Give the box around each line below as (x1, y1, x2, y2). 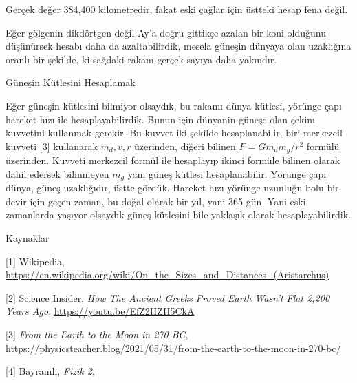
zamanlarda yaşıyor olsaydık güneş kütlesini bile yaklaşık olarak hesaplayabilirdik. (6, 207, 351, 222)
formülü (306, 138, 340, 153)
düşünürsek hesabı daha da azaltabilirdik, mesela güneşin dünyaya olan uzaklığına (6, 39, 351, 53)
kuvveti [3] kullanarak (6, 138, 98, 153)
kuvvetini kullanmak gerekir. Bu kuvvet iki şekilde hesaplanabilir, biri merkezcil (6, 125, 343, 140)
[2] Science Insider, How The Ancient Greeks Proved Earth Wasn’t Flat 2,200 (6, 290, 330, 304)
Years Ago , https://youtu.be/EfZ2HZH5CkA (6, 304, 195, 318)
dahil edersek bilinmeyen (6, 166, 109, 180)
